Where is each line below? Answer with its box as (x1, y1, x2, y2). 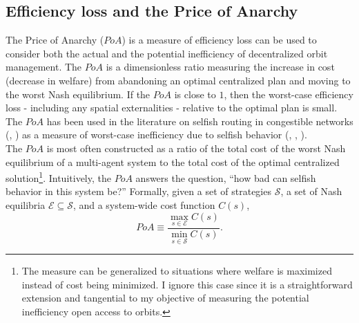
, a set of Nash (280, 184, 342, 199)
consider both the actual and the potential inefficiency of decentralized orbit (6, 46, 328, 60)
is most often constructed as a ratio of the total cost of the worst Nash (46, 140, 346, 155)
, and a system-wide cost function (72, 197, 215, 212)
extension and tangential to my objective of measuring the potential (21, 290, 309, 305)
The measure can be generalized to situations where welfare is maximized (21, 264, 332, 278)
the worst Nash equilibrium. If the (6, 86, 151, 101)
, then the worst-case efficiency (224, 86, 353, 101)
